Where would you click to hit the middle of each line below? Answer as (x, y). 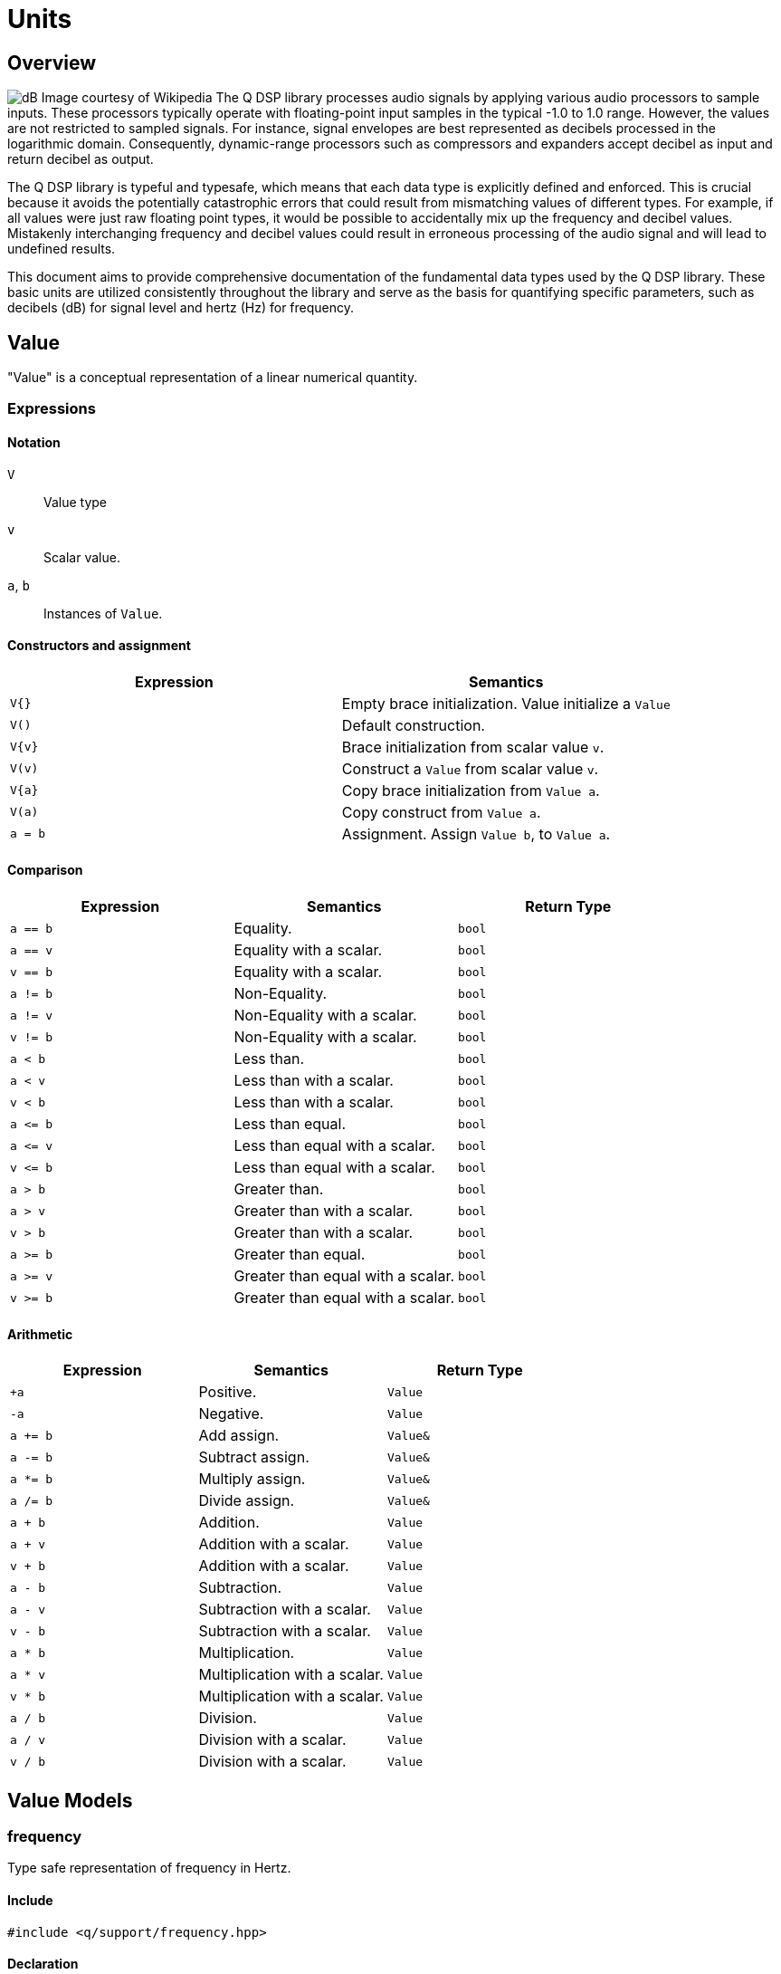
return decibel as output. (81, 159)
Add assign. (239, 1436)
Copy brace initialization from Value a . (471, 790)
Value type (76, 502)
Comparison (45, 870)
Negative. (231, 1414)
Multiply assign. (252, 1479)
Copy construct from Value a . (441, 812)
